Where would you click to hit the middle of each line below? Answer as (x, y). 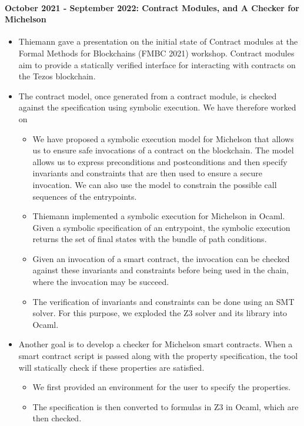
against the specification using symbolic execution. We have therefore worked (157, 107)
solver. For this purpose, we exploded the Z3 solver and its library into (160, 313)
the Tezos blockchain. (57, 76)
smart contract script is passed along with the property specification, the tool (158, 356)
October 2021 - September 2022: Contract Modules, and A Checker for (152, 7)
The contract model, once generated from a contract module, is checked (148, 95)
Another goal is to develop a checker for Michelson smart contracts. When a (156, 344)
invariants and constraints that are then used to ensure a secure (147, 173)
